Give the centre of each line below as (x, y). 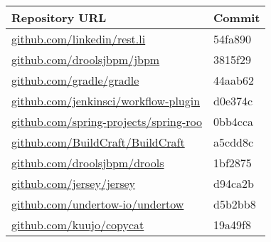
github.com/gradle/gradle (75, 80)
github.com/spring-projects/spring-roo (107, 121)
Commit (237, 17)
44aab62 (234, 80)
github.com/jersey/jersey (74, 183)
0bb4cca (234, 121)
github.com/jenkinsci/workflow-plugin (106, 101)
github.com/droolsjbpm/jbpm (86, 59)
